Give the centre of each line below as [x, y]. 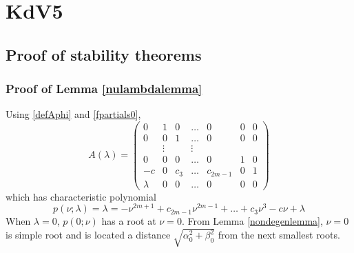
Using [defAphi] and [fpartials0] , [73, 114]
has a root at [129, 221]
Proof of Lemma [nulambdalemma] [104, 89]
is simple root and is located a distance [88, 235]
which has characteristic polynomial [81, 196]
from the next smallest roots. [279, 235]
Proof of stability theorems [104, 54]
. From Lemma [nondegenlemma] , [252, 221]
